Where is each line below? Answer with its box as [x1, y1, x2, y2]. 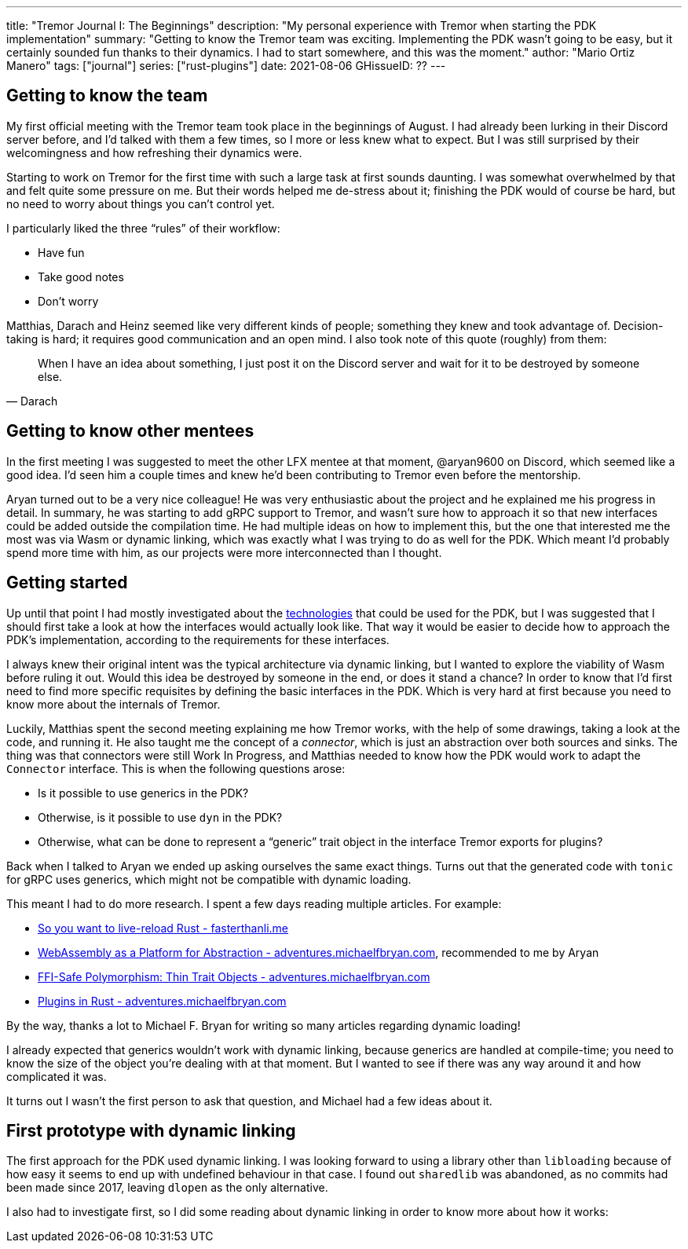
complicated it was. [6, 1069, 107, 1083]
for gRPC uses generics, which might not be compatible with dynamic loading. [6, 872, 412, 886]
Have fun [38, 245, 85, 259]
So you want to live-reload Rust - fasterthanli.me [38, 921, 288, 935]
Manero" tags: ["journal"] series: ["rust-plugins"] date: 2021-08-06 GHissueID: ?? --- [6, 59, 446, 72]
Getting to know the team [6, 86, 208, 106]
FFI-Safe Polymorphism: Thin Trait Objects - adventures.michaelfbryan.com [38, 969, 430, 983]
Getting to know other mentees [6, 421, 254, 441]
